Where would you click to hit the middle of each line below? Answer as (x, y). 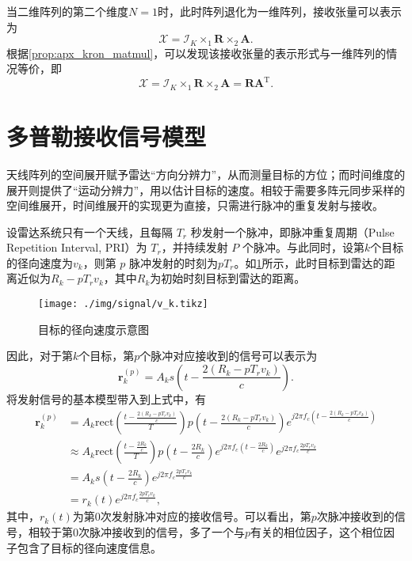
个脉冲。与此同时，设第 (303, 247)
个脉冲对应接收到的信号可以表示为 (229, 356)
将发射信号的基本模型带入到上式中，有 (106, 398)
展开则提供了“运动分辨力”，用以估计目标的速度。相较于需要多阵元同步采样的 (206, 190)
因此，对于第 (40, 356)
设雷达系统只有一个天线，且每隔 (90, 231)
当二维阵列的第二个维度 (67, 11)
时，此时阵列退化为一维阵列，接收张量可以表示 (279, 11)
